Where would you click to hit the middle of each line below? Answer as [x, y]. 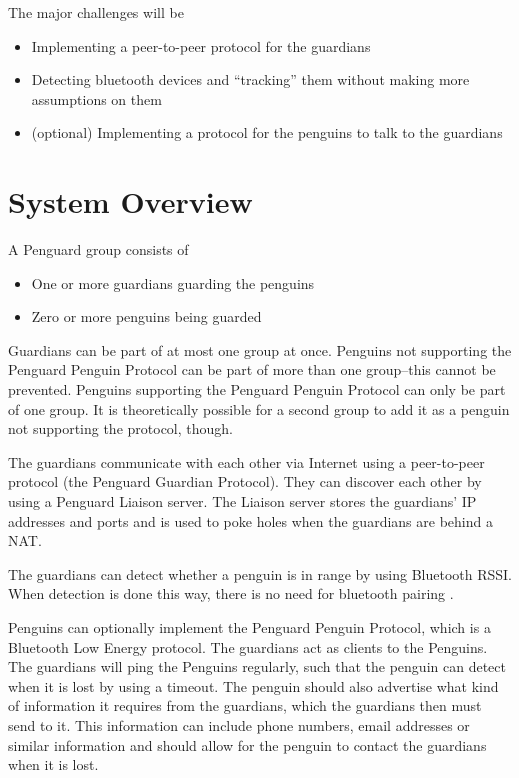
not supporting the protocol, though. [120, 428]
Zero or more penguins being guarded [146, 316]
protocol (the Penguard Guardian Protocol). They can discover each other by [245, 481]
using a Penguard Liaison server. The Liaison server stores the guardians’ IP [242, 501]
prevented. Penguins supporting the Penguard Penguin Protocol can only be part [257, 389]
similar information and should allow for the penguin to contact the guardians [247, 744]
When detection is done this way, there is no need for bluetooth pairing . [231, 593]
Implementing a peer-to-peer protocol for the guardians [201, 45]
